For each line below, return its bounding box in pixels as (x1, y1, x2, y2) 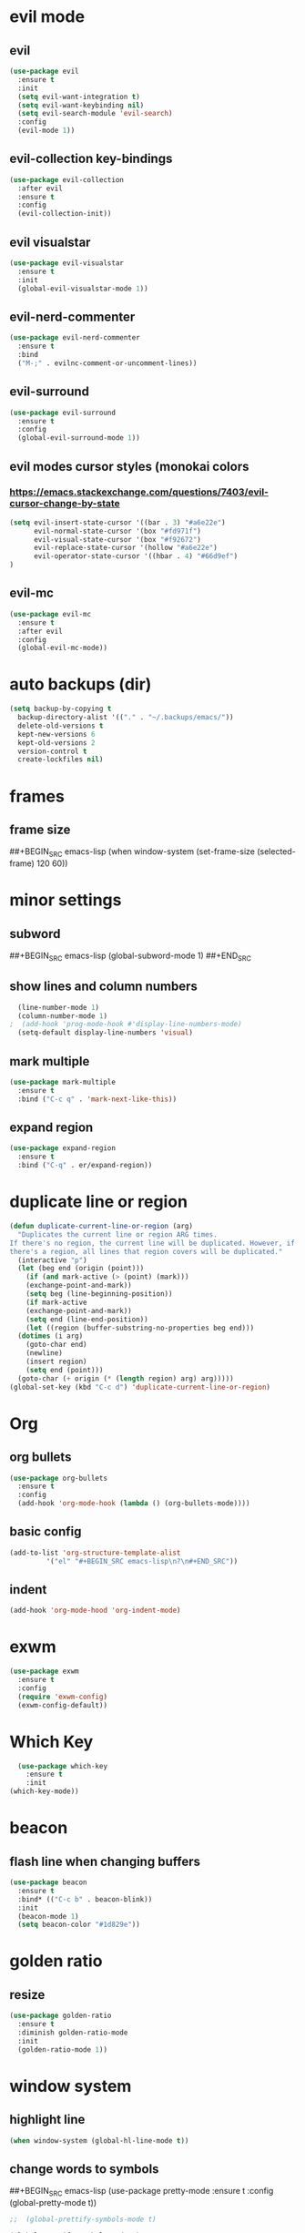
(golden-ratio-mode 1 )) (17, 2044, 107, 2055)
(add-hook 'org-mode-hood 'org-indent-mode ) (9, 1606, 181, 1616)
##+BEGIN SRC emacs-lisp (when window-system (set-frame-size (9, 846, 256, 860)
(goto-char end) (25, 1341, 88, 1350)
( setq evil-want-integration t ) (17, 92, 141, 101)
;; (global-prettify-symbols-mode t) (9, 2215, 157, 2224)
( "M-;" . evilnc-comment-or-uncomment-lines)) (17, 358, 198, 368)
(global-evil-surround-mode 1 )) (17, 433, 141, 443)
